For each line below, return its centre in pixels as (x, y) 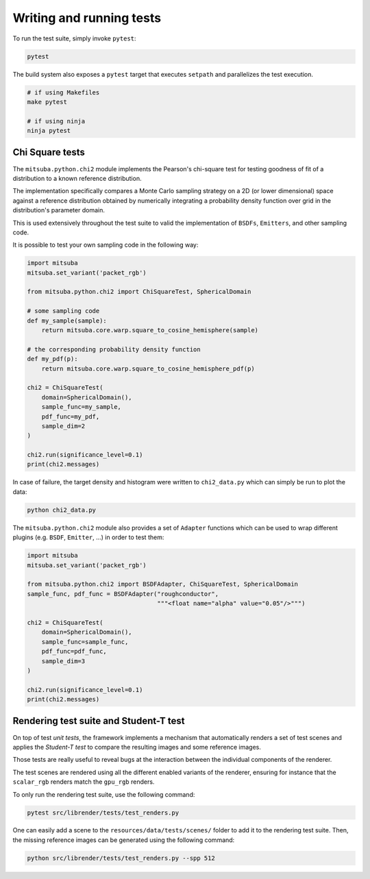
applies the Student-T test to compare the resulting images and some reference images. (137, 747)
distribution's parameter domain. (59, 210)
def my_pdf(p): (52, 359)
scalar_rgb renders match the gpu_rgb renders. (84, 782)
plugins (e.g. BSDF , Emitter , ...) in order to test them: (88, 537)
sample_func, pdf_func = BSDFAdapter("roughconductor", (123, 594)
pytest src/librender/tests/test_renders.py (103, 813)
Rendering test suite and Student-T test (99, 721)
